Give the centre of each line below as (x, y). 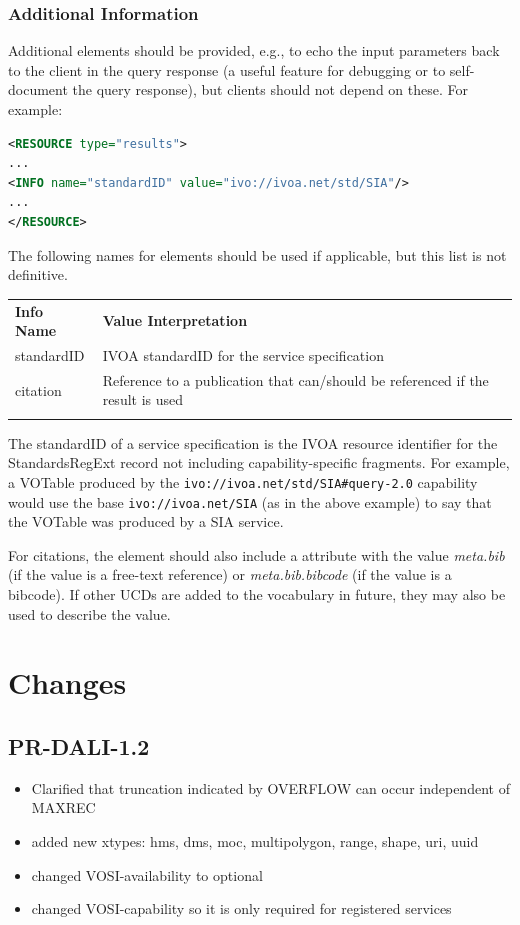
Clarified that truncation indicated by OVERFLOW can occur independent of (270, 787)
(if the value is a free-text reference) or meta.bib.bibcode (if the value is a (230, 574)
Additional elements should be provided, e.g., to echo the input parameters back (254, 50)
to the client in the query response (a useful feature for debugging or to (227, 69)
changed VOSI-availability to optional (147, 874)
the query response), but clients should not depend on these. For (270, 89)
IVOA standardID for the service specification (243, 354)
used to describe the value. (89, 613)
